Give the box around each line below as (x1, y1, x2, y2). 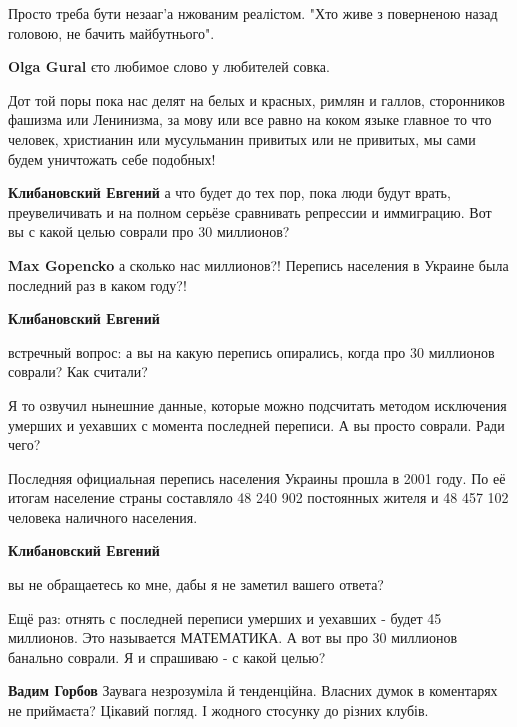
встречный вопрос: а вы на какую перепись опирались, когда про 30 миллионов (8, 341, 495, 362)
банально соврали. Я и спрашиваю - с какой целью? (8, 646, 326, 667)
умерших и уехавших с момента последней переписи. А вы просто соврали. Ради (8, 414, 505, 435)
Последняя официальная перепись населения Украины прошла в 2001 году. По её (8, 467, 506, 488)
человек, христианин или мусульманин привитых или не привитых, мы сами (8, 128, 476, 149)
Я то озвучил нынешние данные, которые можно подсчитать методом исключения (8, 394, 507, 415)
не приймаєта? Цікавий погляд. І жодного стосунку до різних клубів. (8, 700, 429, 721)
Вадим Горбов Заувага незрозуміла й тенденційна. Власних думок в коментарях (8, 680, 498, 701)
